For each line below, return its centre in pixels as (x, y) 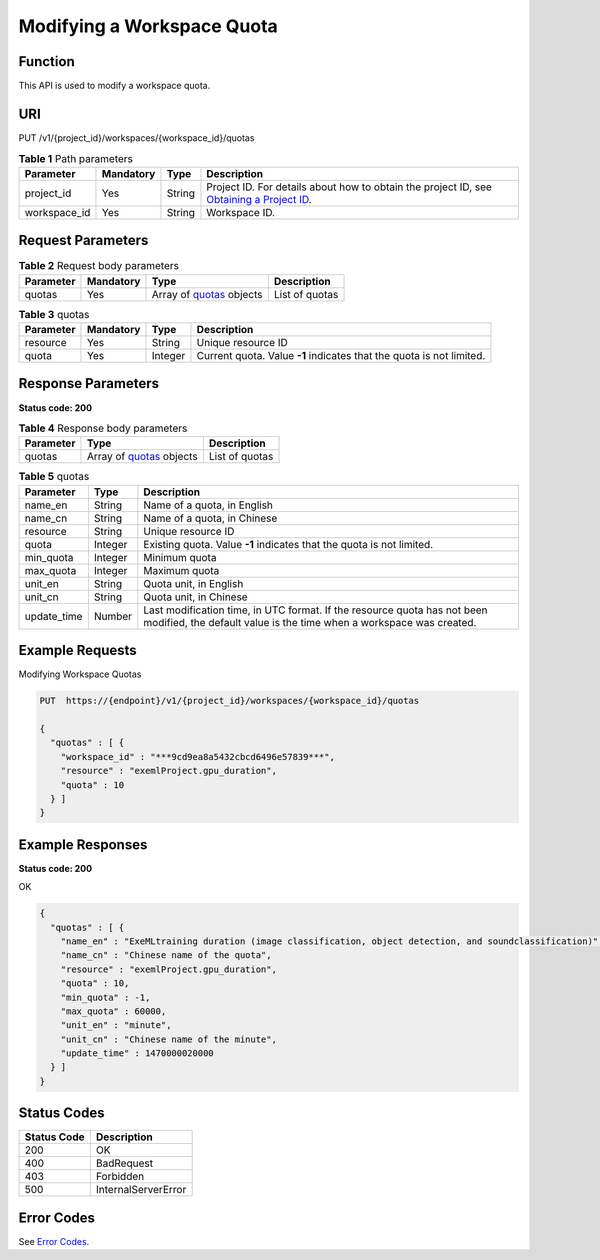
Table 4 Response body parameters (103, 428)
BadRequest (124, 1163)
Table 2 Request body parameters (99, 266)
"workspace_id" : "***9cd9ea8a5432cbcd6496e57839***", (197, 756)
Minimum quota (180, 557)
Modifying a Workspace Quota (148, 26)
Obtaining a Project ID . (259, 199)
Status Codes (61, 1113)
